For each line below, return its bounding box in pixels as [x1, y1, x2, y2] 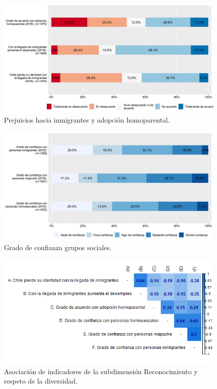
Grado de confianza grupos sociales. [4, 242, 112, 253]
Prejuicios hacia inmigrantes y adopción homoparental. [4, 114, 170, 125]
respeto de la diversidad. [4, 376, 78, 386]
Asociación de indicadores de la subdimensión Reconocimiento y [4, 366, 198, 376]
